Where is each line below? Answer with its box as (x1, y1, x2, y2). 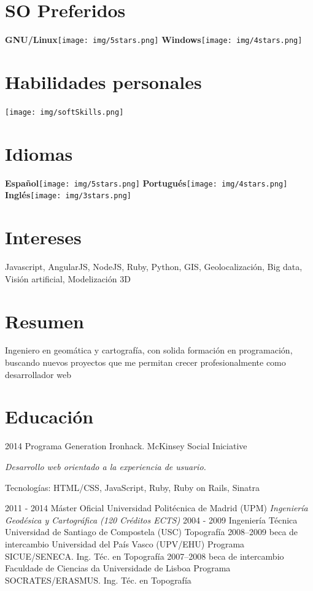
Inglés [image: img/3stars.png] (5, 188, 131, 201)
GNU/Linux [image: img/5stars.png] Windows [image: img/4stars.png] (5, 33, 303, 46)
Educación (5, 404, 94, 429)
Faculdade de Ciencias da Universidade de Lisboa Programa (5, 562, 231, 574)
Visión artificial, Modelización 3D (5, 272, 131, 285)
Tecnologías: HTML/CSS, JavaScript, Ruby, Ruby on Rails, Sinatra (5, 481, 260, 493)
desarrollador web (5, 368, 71, 380)
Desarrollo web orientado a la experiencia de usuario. (5, 460, 206, 473)
